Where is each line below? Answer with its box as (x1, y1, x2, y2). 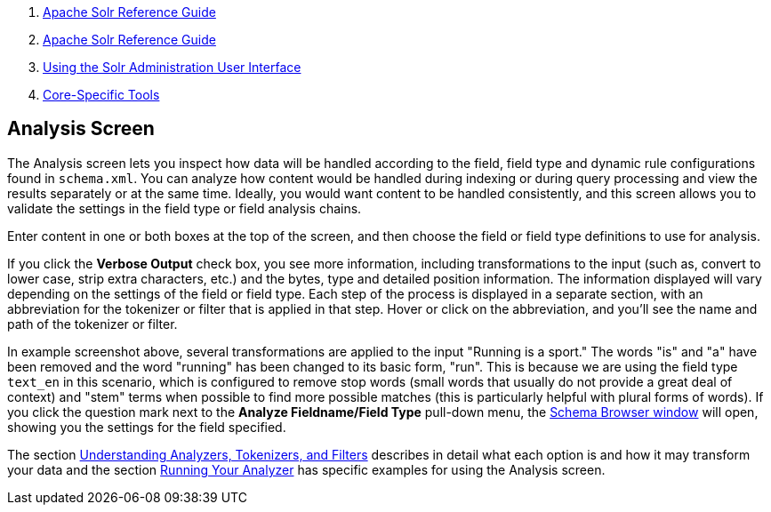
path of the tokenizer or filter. (7, 316, 178, 332)
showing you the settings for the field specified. (7, 419, 286, 435)
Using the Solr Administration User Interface (43, 60, 301, 75)
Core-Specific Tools (43, 87, 160, 102)
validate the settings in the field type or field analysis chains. (7, 200, 362, 216)
